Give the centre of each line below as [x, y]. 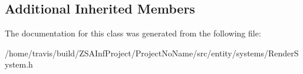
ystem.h [19, 64]
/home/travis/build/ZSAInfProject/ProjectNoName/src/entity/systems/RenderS [152, 53]
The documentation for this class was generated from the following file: [133, 33]
